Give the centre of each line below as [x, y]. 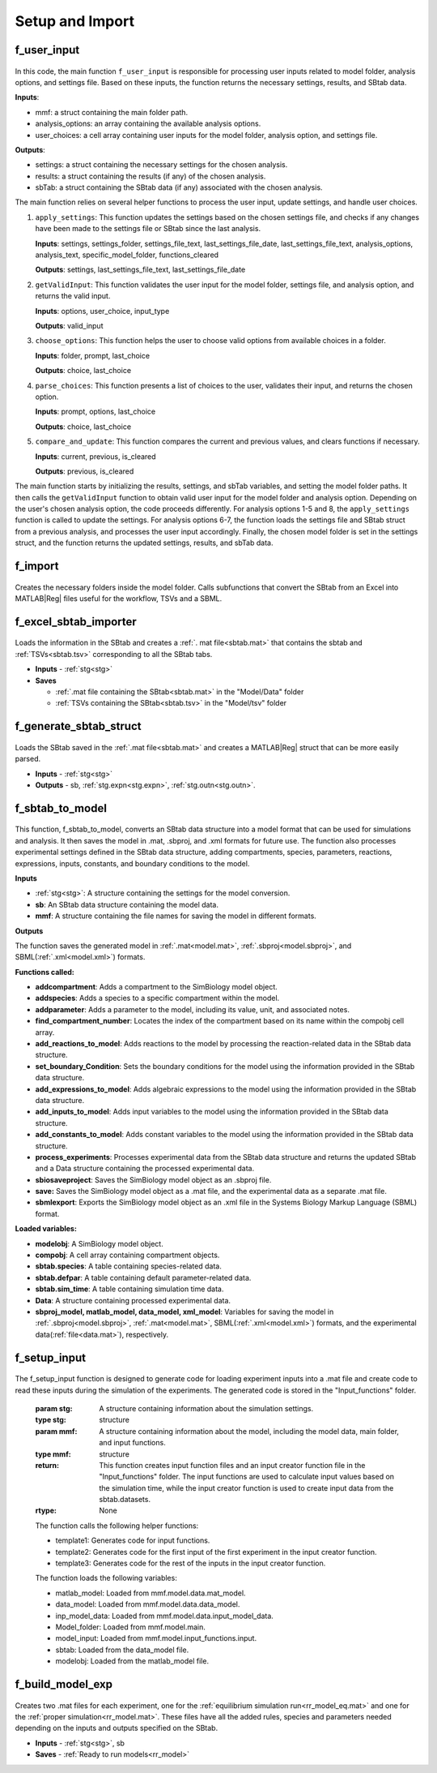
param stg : [54, 1408]
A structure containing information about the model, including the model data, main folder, [249, 1431]
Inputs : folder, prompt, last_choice [92, 355]
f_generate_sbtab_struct [78, 726]
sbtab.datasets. [125, 1500]
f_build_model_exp [64, 1684]
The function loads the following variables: [106, 1578]
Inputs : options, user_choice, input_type [102, 311]
